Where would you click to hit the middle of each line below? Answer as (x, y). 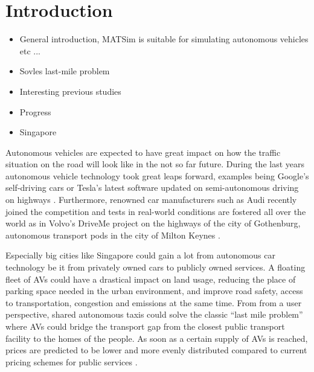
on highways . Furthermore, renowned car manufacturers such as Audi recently (151, 200)
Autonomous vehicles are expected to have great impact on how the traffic (143, 152)
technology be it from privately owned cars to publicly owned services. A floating (155, 267)
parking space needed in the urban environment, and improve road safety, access (154, 291)
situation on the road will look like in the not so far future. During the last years (155, 164)
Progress (35, 111)
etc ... (30, 50)
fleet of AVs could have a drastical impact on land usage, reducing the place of (151, 279)
